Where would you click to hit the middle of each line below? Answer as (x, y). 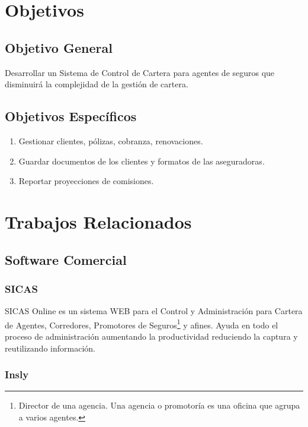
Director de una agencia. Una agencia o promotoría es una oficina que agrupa (159, 405)
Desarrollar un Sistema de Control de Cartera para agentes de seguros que (140, 72)
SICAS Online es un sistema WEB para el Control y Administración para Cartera (154, 311)
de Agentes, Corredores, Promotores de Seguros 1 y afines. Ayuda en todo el (142, 324)
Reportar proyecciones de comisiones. (86, 181)
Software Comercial (66, 259)
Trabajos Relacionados (98, 221)
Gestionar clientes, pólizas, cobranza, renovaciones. (111, 140)
